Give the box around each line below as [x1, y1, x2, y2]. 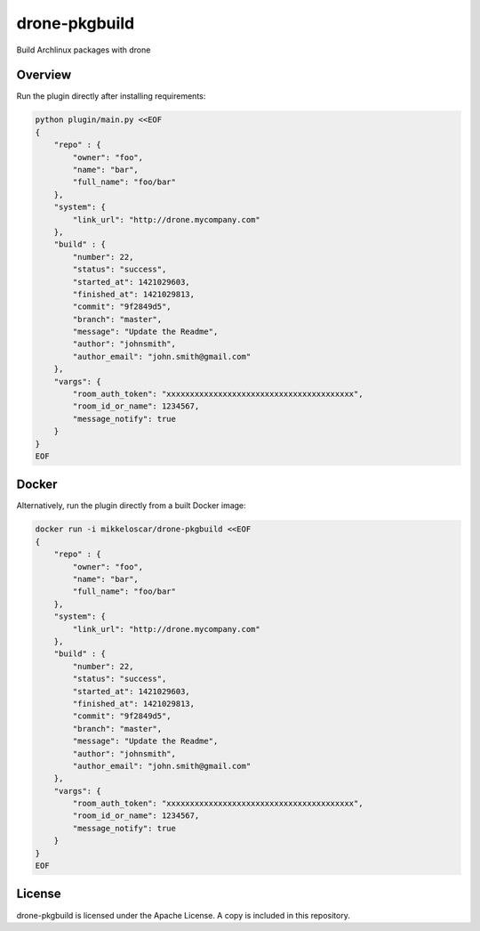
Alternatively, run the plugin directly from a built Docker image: [16, 500, 246, 511]
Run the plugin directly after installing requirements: [16, 91, 206, 101]
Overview [16, 68, 72, 83]
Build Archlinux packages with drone [16, 45, 151, 55]
